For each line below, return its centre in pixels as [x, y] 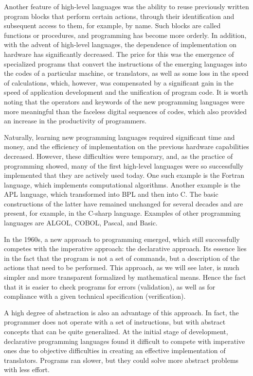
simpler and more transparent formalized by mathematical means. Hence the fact [125, 277]
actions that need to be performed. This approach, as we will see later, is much [122, 267]
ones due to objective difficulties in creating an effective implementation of [115, 350]
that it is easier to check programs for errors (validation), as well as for [110, 286]
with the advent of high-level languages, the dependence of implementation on [120, 44]
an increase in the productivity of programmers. [75, 121]
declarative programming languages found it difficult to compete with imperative [125, 341]
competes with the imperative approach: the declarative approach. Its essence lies [125, 248]
